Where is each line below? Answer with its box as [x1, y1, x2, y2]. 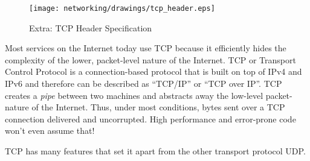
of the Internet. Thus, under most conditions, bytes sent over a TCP [31, 101, 285, 113]
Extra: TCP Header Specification [29, 21, 152, 34]
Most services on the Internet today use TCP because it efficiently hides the [5, 42, 286, 54]
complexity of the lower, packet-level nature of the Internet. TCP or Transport [5, 53, 296, 66]
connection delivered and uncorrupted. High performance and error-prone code [5, 112, 296, 125]
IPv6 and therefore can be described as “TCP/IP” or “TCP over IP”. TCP [5, 77, 282, 90]
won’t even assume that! [5, 124, 95, 137]
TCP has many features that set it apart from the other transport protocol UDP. [5, 145, 306, 157]
